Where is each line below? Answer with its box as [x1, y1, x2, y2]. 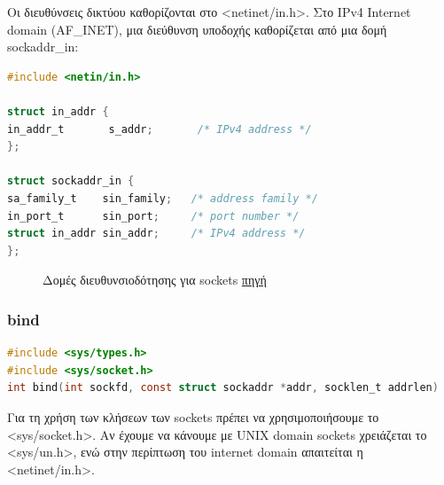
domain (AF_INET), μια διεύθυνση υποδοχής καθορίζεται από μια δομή [7, 20, 387, 38]
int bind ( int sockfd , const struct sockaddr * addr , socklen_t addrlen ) [7, 381, 439, 395]
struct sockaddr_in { [7, 175, 135, 188]
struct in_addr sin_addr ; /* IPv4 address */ [7, 227, 306, 240]
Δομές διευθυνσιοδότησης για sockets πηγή [43, 270, 267, 289]
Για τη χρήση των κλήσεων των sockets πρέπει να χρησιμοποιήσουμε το [7, 407, 379, 426]
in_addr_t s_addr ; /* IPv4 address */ [7, 122, 312, 136]
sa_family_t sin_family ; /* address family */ [7, 192, 318, 205]
